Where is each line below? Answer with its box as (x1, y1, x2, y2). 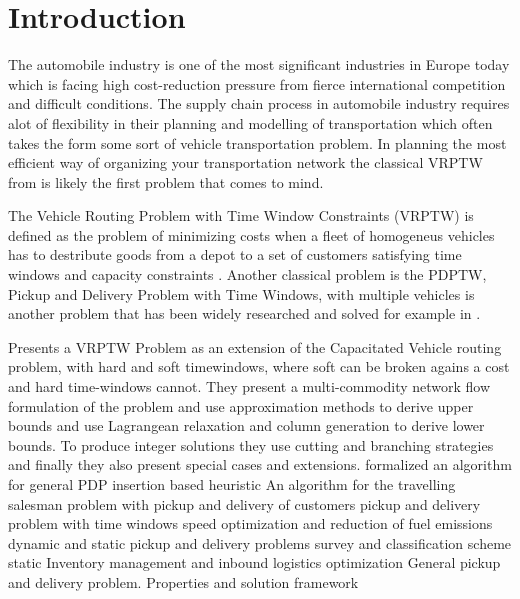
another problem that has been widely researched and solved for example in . (8, 303, 481, 324)
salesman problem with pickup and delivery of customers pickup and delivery (8, 493, 481, 514)
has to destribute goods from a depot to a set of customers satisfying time (8, 244, 462, 265)
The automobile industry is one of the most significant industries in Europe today (8, 54, 510, 75)
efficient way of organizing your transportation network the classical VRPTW (8, 152, 483, 173)
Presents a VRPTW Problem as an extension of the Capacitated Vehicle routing (8, 336, 502, 357)
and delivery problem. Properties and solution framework (8, 571, 359, 592)
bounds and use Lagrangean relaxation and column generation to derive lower (8, 415, 485, 436)
